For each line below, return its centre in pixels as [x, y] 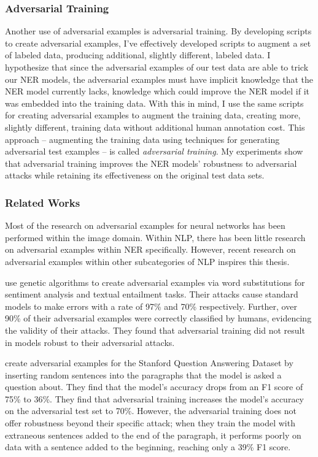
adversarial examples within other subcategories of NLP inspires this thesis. [147, 261]
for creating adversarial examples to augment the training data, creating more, [153, 115]
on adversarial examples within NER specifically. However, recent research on [150, 249]
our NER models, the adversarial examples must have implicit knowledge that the [159, 79]
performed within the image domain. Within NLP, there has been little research [155, 237]
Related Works [43, 202]
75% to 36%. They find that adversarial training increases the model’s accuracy [154, 398]
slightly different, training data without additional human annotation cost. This [155, 127]
